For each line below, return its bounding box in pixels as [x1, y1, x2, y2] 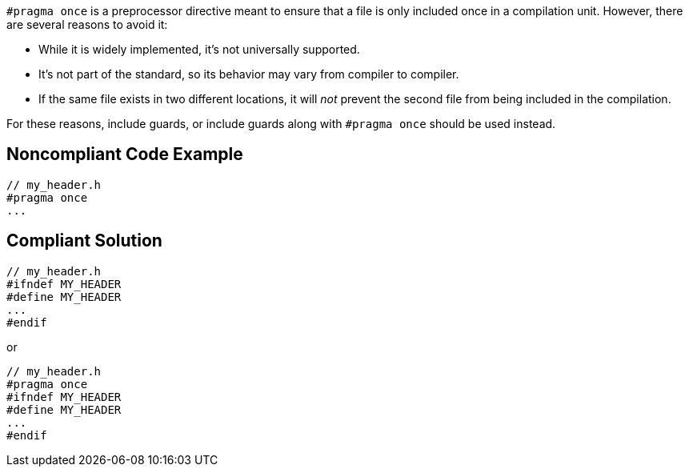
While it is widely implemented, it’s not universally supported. [38, 42, 360, 56]
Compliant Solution [6, 230, 162, 251]
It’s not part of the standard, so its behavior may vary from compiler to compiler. [38, 67, 459, 81]
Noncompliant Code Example [6, 144, 243, 165]
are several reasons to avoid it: [6, 18, 168, 31]
